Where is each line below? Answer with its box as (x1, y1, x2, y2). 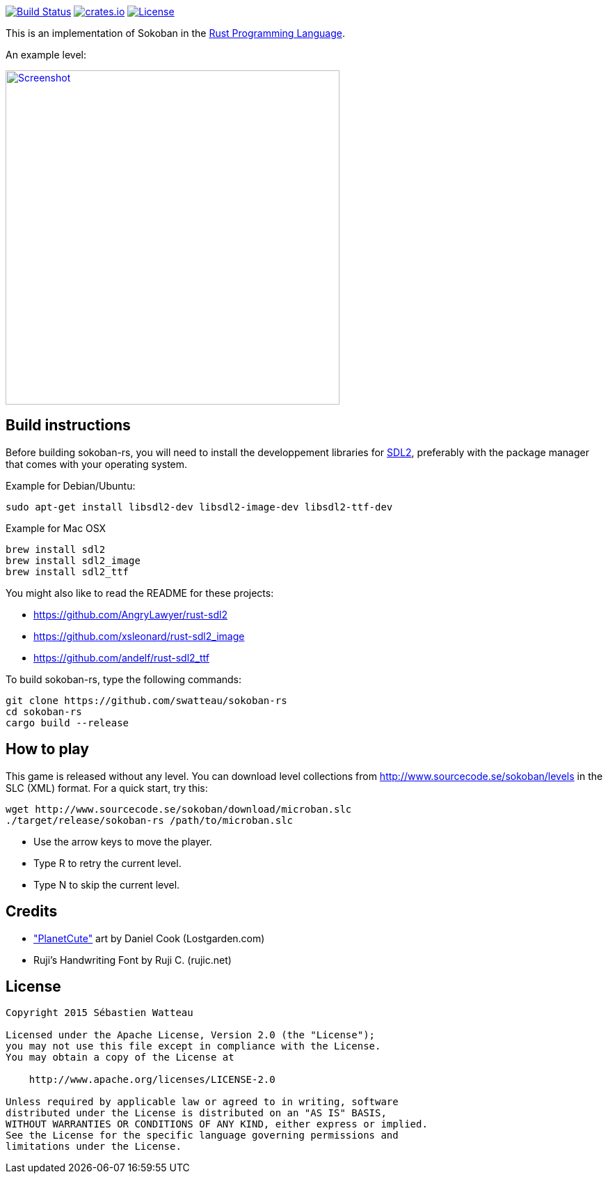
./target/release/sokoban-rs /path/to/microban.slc (6, 814, 294, 826)
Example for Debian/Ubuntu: (6, 479, 136, 492)
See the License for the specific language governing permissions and (6, 1130, 399, 1141)
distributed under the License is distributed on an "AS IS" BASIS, (6, 1107, 387, 1119)
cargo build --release (6, 717, 129, 728)
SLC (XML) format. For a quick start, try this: (6, 781, 208, 794)
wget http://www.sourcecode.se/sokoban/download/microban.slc (6, 803, 352, 815)
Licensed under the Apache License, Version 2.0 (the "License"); (6, 1029, 376, 1041)
